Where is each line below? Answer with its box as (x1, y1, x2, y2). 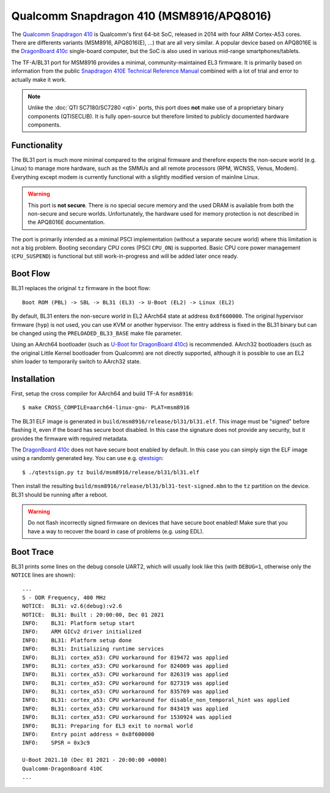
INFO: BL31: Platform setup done (22, 637, 132, 644)
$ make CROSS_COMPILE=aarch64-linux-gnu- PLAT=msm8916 (22, 404, 190, 411)
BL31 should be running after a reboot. (11, 491, 108, 498)
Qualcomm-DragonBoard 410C (22, 765, 103, 772)
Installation (11, 373, 55, 384)
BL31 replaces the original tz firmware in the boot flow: (11, 285, 151, 292)
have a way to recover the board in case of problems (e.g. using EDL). (28, 527, 204, 535)
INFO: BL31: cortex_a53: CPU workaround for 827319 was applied (22, 679, 229, 687)
